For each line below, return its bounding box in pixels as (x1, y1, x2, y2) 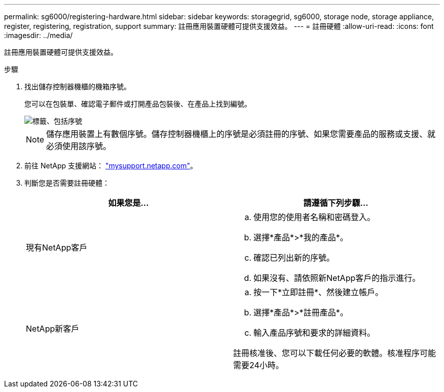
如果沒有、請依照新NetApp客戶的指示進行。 (253, 273, 421, 283)
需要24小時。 (233, 360, 284, 370)
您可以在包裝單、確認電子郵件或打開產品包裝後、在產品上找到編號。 (24, 99, 251, 108)
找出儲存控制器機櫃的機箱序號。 (24, 82, 131, 91)
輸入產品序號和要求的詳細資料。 (253, 328, 376, 338)
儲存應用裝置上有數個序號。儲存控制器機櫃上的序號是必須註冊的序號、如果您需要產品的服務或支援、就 (46, 129, 436, 139)
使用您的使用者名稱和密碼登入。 (253, 212, 376, 222)
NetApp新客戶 (26, 324, 80, 334)
